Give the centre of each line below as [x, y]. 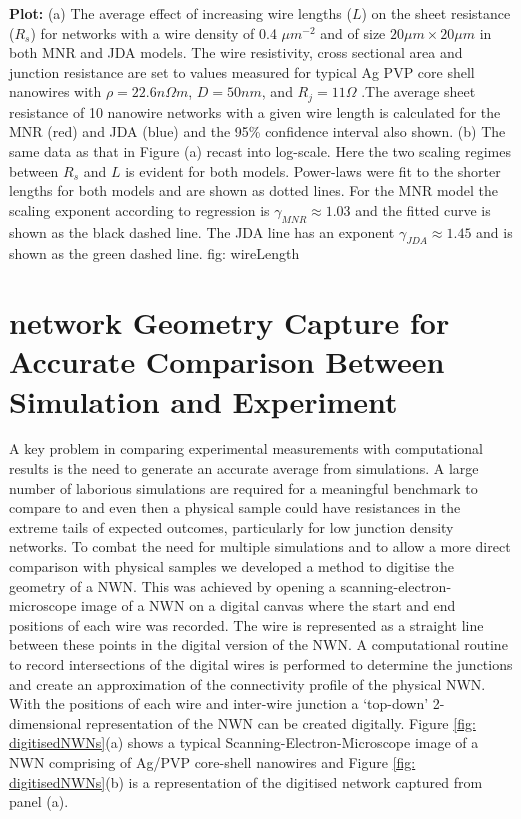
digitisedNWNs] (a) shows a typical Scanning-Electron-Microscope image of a [244, 742]
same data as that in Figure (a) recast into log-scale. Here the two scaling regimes [260, 151]
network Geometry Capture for [229, 322]
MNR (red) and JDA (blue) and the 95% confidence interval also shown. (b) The [257, 131]
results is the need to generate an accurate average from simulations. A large [244, 468]
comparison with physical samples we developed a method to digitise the [231, 566]
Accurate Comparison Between [227, 361]
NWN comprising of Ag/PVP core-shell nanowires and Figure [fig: [212, 761]
